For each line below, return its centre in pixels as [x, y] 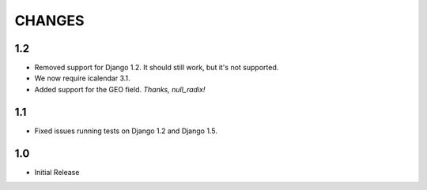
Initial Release [57, 172]
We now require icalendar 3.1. [82, 78]
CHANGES [49, 20]
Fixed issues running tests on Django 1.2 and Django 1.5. [126, 131]
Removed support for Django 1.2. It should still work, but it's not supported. [157, 68]
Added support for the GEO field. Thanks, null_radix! [120, 89]
